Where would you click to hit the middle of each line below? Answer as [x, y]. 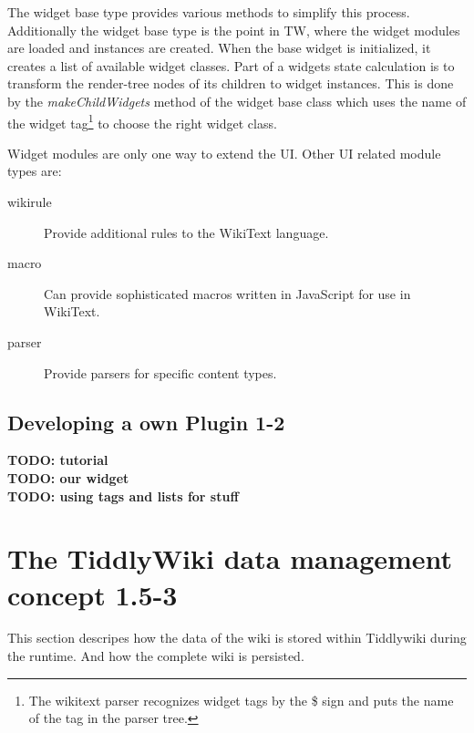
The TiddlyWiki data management [230, 558]
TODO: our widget [68, 477]
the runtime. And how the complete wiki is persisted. [156, 656]
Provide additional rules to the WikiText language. [186, 232]
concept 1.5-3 [93, 594]
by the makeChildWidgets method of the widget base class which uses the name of [237, 101]
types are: [35, 171]
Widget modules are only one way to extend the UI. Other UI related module [224, 153]
